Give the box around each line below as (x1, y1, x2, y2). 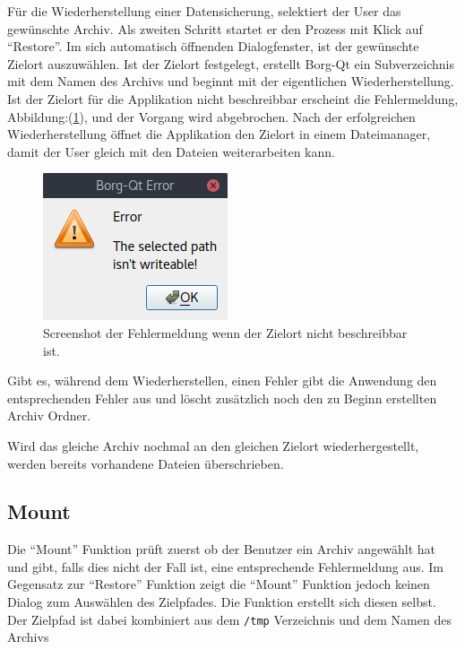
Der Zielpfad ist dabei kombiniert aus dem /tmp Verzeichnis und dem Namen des (7, 610, 452, 628)
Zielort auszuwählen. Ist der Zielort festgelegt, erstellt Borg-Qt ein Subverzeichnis (7, 54, 454, 73)
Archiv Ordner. (7, 406, 91, 425)
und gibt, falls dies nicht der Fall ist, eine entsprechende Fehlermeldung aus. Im (7, 557, 444, 575)
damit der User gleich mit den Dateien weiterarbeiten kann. (7, 142, 335, 160)
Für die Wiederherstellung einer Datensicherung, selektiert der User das (7, 2, 401, 20)
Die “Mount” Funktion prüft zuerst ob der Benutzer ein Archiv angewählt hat (7, 540, 436, 558)
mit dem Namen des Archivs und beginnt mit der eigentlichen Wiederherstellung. (7, 72, 454, 91)
